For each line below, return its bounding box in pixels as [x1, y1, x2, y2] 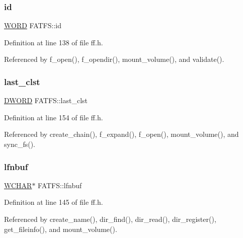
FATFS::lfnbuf [38, 180, 82, 190]
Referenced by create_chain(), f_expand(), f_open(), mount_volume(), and [4, 129, 239, 139]
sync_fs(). [4, 139, 35, 149]
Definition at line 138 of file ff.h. [4, 37, 103, 47]
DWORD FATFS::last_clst [4, 95, 88, 106]
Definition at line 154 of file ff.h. [4, 112, 103, 122]
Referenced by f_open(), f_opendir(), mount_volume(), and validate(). [4, 54, 224, 64]
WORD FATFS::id [4, 20, 61, 31]
